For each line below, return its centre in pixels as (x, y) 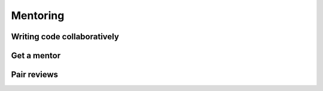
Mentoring (38, 15)
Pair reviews (35, 75)
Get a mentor (36, 56)
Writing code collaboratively (65, 37)
